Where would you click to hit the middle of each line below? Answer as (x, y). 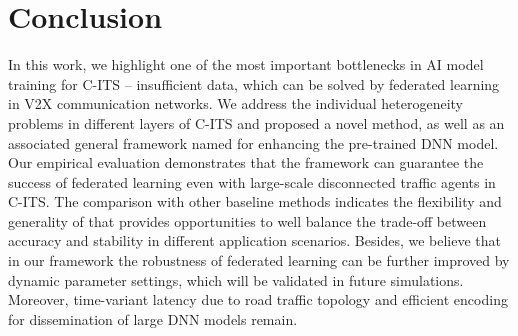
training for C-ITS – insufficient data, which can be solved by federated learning (254, 83)
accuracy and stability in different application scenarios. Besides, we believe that (255, 240)
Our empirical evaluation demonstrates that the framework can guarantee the (246, 162)
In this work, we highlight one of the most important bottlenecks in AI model (246, 64)
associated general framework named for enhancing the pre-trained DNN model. (253, 142)
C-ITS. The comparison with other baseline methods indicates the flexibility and (255, 201)
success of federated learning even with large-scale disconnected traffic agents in (252, 181)
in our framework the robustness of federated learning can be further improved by (259, 260)
